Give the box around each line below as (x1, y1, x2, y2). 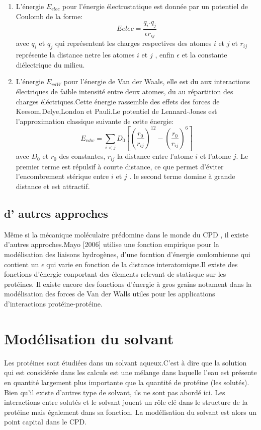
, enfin (155, 49, 175, 60)
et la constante (182, 49, 227, 60)
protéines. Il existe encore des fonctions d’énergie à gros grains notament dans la (4, 278, 252, 289)
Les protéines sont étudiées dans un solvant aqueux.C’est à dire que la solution (4, 357, 247, 367)
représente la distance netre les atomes (16, 49, 135, 60)
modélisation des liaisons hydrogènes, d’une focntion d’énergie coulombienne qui (4, 249, 250, 260)
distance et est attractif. (16, 181, 90, 192)
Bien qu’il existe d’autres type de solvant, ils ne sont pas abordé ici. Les (4, 387, 225, 397)
